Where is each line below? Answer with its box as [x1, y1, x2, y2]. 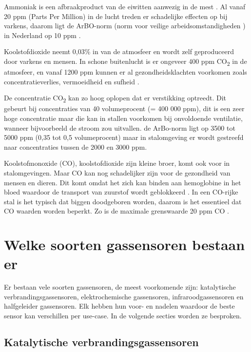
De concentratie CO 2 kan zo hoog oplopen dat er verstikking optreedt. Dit [4, 93, 227, 104]
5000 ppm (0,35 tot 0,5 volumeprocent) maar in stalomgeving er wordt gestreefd [4, 132, 244, 142]
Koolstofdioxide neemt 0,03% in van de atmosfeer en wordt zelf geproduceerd [4, 46, 234, 57]
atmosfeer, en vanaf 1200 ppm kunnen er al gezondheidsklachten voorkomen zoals [4, 67, 247, 77]
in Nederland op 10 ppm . [4, 30, 81, 40]
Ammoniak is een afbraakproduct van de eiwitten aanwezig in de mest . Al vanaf [4, 1, 246, 11]
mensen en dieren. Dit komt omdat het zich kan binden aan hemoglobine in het [4, 177, 241, 187]
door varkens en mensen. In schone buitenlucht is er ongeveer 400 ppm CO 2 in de [4, 56, 247, 67]
